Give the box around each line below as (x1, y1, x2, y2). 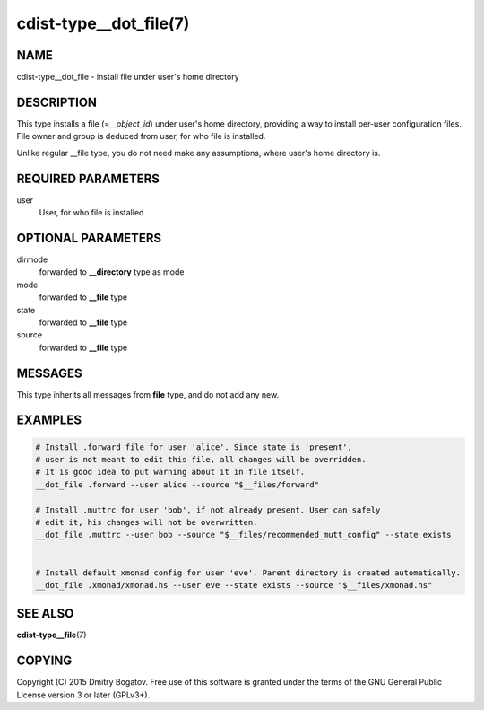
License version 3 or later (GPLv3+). (16, 689, 151, 700)
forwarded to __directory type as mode (39, 267, 185, 277)
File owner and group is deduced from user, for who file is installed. (16, 131, 266, 142)
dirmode (16, 254, 48, 265)
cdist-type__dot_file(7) (16, 13, 190, 33)
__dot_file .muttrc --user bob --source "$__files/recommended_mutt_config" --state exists (35, 530, 452, 540)
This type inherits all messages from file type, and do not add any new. (16, 389, 280, 399)
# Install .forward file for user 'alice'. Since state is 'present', (35, 442, 353, 452)
